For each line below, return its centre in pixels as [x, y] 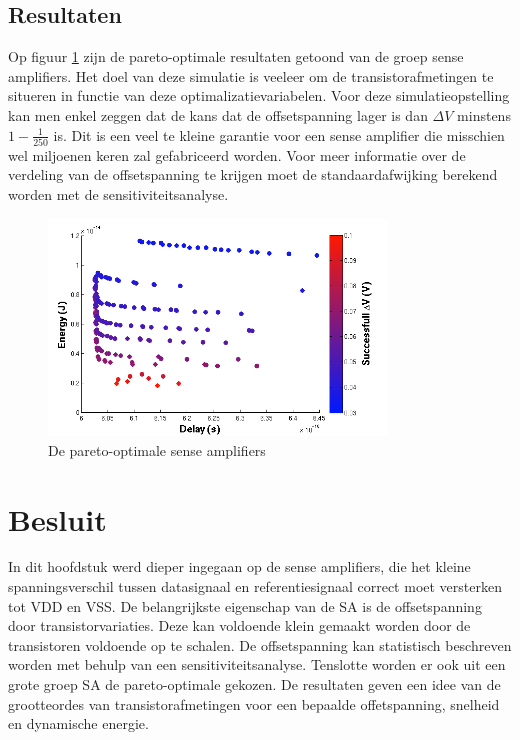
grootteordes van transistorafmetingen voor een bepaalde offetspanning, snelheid [254, 703]
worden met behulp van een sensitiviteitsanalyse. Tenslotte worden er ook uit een [257, 664]
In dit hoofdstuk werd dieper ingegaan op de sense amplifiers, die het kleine [239, 566]
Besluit [57, 518]
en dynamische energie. [78, 723]
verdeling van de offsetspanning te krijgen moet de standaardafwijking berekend [253, 174]
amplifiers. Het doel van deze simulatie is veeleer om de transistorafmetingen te [251, 75]
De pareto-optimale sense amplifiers [157, 449]
